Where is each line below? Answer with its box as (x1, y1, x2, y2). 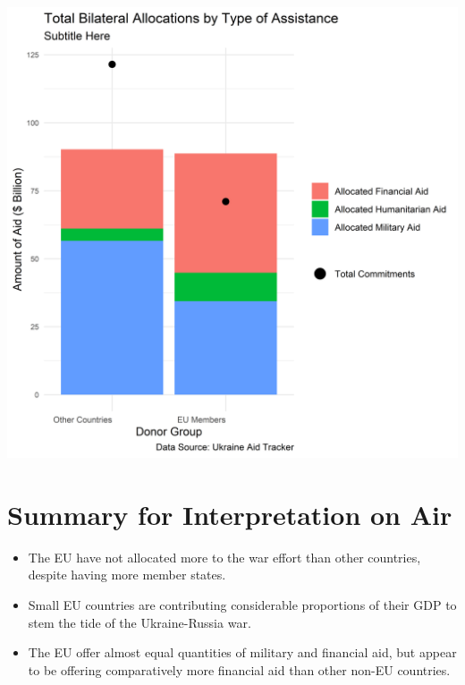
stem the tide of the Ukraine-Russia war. (28, 613, 251, 631)
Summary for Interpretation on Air (7, 495, 452, 532)
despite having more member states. (28, 565, 226, 584)
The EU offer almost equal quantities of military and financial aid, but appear (28, 643, 457, 662)
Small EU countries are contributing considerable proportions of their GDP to (28, 595, 457, 613)
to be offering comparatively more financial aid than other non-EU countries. (28, 660, 451, 679)
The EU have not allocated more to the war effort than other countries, (28, 547, 421, 566)
